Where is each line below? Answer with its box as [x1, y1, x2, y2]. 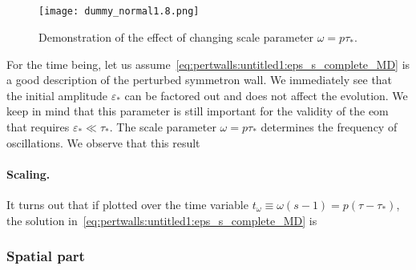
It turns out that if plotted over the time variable [6, 196, 248, 212]
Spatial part [6, 246, 85, 266]
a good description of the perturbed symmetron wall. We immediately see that [6, 71, 393, 88]
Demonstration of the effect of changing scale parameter [38, 29, 314, 46]
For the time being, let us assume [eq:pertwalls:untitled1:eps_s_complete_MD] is [6, 55, 410, 72]
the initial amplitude [6, 87, 108, 103]
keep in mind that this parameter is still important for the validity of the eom [6, 103, 389, 119]
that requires [6, 119, 70, 135]
